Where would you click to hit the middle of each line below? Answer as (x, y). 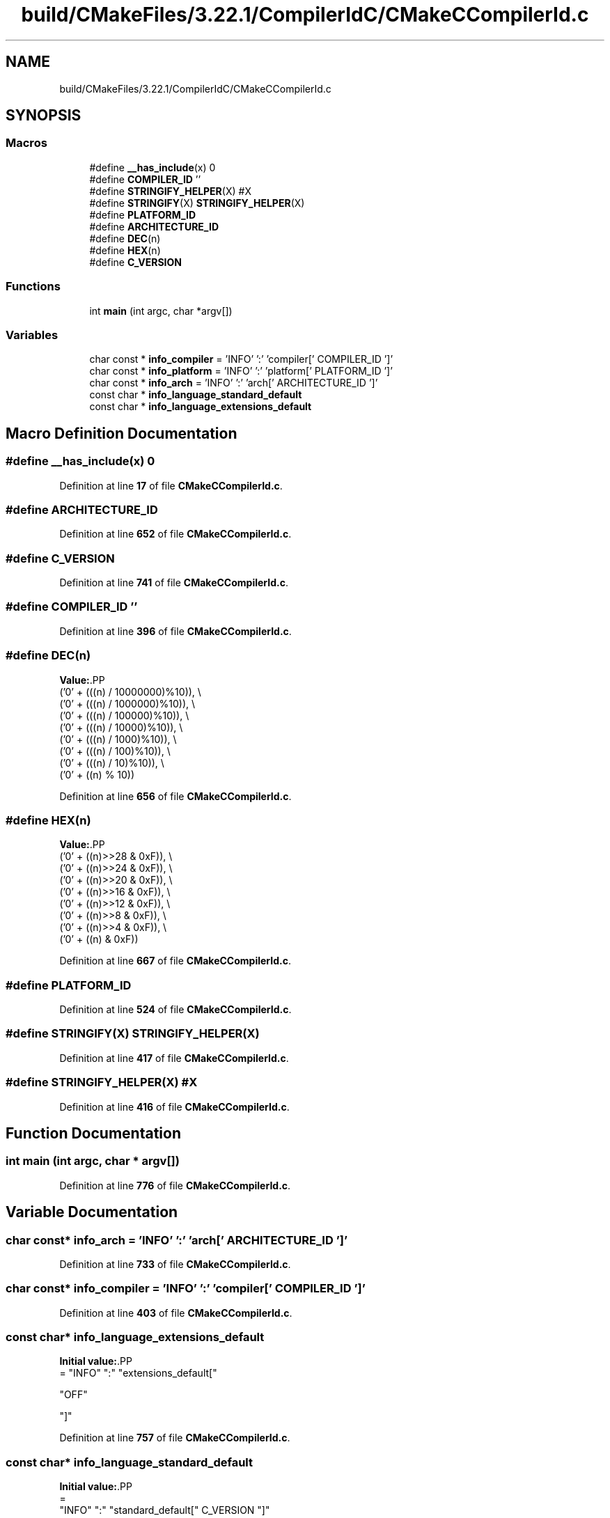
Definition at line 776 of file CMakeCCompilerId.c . (175, 1185)
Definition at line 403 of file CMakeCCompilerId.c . (176, 1313)
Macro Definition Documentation (122, 433)
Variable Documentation (92, 1212)
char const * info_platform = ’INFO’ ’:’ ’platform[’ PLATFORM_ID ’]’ (241, 371)
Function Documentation (93, 1133)
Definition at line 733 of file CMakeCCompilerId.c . (175, 1264)
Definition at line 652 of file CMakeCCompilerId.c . (175, 534)
